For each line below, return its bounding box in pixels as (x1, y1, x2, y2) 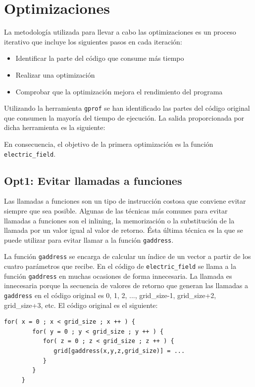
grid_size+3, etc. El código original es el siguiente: (4, 300, 158, 310)
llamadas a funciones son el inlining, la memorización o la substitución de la (4, 215, 235, 225)
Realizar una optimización (15, 69, 95, 80)
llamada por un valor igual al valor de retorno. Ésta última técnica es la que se (4, 225, 243, 235)
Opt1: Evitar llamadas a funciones (4, 172, 182, 188)
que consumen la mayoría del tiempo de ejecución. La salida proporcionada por (4, 112, 245, 123)
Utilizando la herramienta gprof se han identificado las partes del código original (4, 103, 250, 113)
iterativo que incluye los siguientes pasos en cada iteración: (4, 36, 182, 46)
